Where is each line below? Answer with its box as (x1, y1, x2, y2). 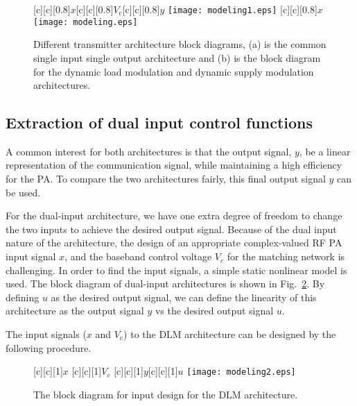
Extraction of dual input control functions (6, 112, 313, 133)
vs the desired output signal (155, 303, 274, 318)
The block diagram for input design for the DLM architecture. (33, 387, 298, 401)
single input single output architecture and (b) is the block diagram (33, 50, 321, 65)
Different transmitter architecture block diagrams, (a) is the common (33, 37, 326, 51)
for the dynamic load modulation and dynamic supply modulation (33, 64, 314, 78)
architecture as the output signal (6, 303, 144, 318)
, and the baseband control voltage (64, 249, 212, 264)
